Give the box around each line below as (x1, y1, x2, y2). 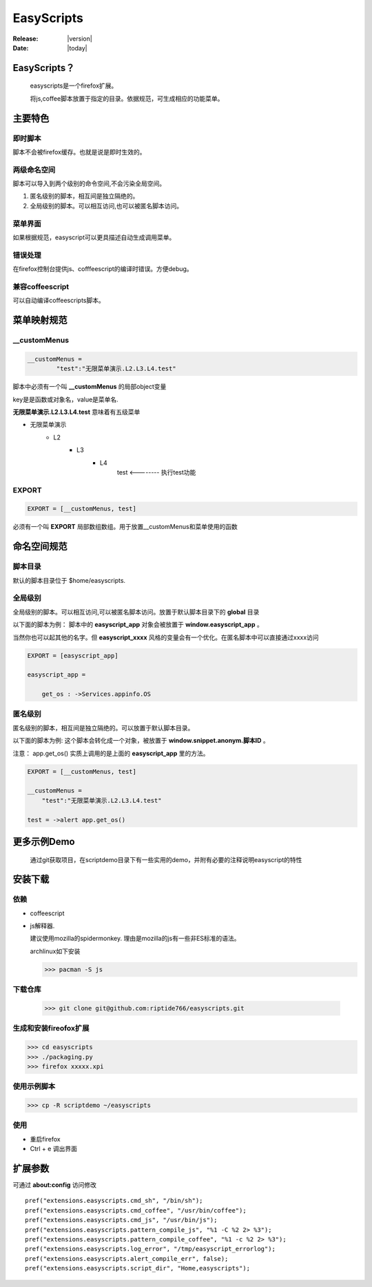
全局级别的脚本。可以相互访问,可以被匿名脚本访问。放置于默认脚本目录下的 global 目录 (12, 608, 260, 616)
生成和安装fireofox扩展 (12, 1024, 90, 1033)
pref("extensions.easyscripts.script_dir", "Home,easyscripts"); (25, 1264, 251, 1273)
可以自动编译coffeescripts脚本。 (12, 297, 105, 305)
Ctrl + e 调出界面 (30, 1145, 77, 1153)
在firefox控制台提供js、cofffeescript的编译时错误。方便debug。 (12, 265, 193, 273)
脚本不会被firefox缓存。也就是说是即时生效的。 (12, 148, 146, 156)
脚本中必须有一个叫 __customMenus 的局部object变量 (12, 383, 167, 391)
